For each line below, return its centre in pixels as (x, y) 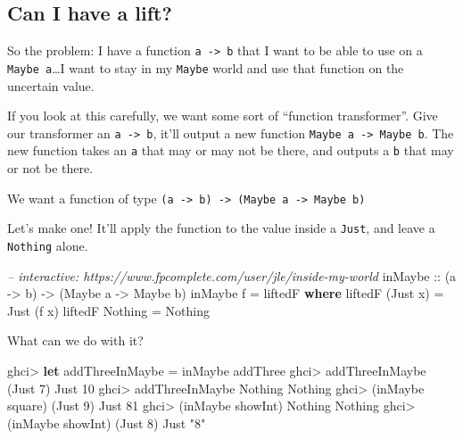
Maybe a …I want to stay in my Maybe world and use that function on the (206, 67)
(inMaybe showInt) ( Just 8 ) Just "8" (107, 422)
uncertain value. (51, 85)
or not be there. (50, 168)
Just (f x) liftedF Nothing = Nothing (108, 310)
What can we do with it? (75, 340)
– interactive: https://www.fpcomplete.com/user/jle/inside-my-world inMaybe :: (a (232, 275)
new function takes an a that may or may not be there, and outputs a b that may (231, 150)
